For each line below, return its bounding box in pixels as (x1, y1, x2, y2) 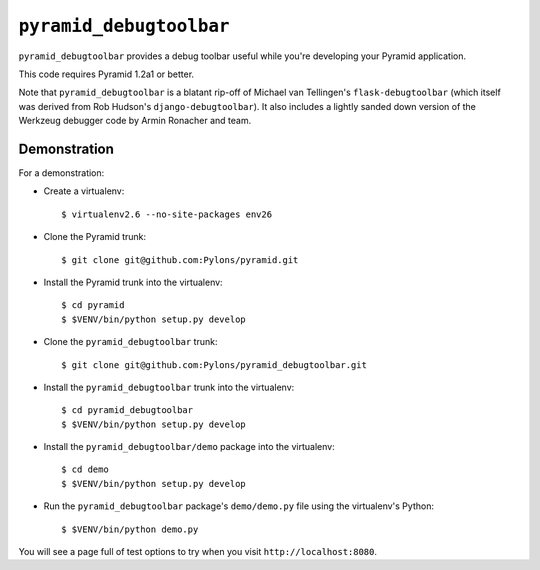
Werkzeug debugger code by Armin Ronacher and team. (18, 115, 252, 127)
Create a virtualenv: (43, 185, 125, 197)
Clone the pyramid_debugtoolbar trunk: (43, 336, 218, 348)
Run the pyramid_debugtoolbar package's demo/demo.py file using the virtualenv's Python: (43, 500, 435, 512)
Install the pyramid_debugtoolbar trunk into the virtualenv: (43, 381, 295, 393)
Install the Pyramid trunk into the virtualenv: (43, 276, 224, 288)
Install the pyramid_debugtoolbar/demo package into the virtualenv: (43, 441, 335, 453)
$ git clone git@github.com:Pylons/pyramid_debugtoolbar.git (61, 359, 367, 370)
